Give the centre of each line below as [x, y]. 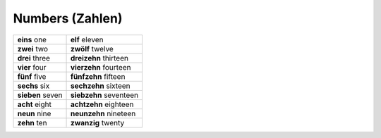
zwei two [33, 49]
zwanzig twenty [98, 123]
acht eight [35, 104]
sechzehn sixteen [101, 86]
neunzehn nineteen [103, 113]
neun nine [34, 113]
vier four [32, 67]
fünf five [32, 76]
